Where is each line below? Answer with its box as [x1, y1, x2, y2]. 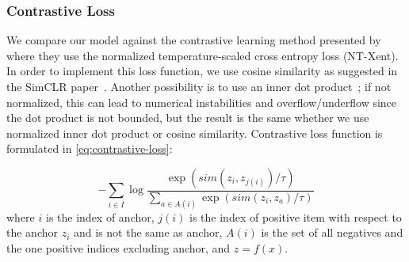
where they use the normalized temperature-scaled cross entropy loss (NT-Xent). [6, 47, 399, 63]
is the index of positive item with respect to [189, 208, 402, 225]
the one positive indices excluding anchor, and [6, 240, 231, 256]
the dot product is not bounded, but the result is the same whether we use [6, 109, 369, 126]
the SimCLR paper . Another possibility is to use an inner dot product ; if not [6, 78, 392, 94]
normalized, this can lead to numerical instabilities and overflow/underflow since [6, 93, 397, 110]
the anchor [6, 224, 58, 241]
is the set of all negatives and [261, 224, 403, 241]
